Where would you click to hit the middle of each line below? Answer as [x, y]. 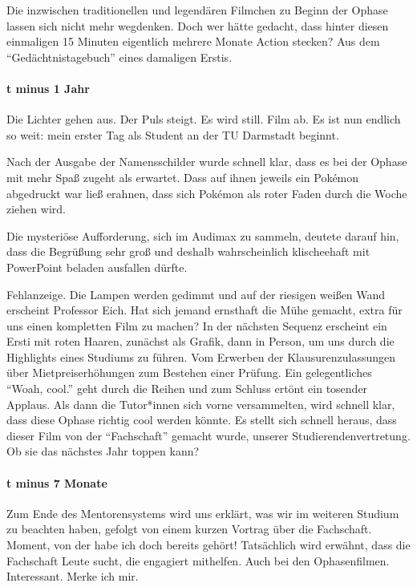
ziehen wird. [36, 209]
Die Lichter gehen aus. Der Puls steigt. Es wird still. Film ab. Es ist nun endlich [204, 119]
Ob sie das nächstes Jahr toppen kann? [103, 451]
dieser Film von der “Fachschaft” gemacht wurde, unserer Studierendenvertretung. [208, 435]
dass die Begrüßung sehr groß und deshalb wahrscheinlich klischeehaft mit [188, 251]
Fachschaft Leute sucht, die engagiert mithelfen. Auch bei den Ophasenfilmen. [198, 560]
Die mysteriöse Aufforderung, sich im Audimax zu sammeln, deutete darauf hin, [203, 235]
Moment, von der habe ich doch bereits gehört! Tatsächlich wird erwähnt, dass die [208, 545]
